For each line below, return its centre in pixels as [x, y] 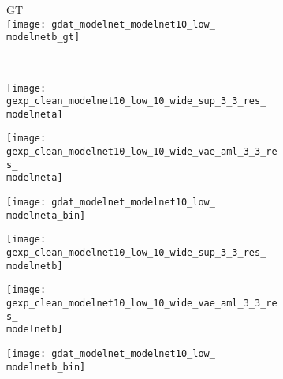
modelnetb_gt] [43, 38]
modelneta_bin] [46, 215]
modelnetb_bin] [46, 367]
